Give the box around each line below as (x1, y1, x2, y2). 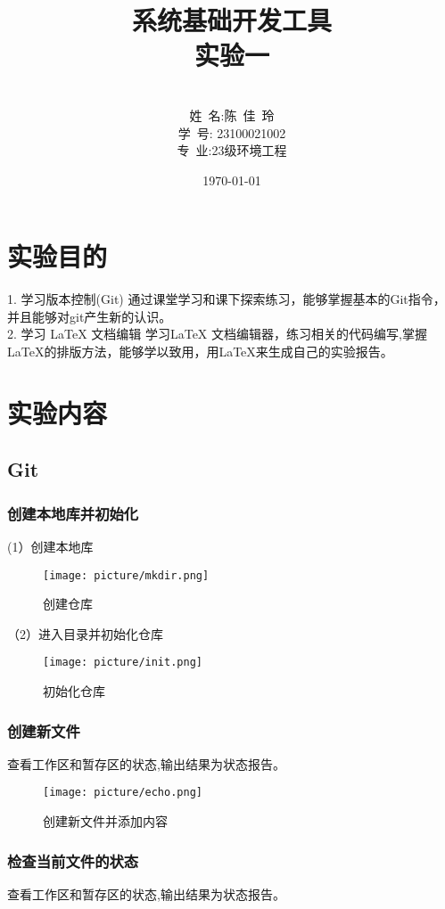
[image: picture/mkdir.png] (43, 569, 210, 582)
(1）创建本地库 (7, 536, 94, 555)
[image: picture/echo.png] (43, 786, 202, 799)
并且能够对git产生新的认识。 (7, 307, 172, 325)
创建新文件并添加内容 (43, 812, 168, 831)
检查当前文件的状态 (7, 849, 139, 872)
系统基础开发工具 (131, 2, 332, 38)
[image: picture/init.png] (43, 656, 202, 669)
